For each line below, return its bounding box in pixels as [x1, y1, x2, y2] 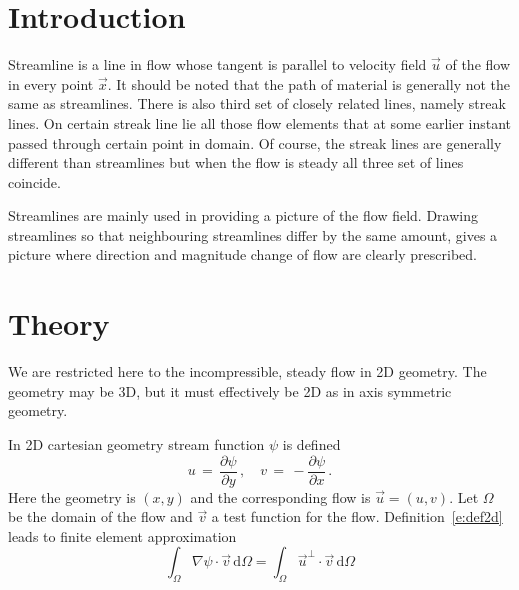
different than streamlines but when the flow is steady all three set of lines [8, 152, 464, 173]
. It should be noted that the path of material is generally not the [107, 73, 511, 94]
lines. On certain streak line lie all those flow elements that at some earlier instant [8, 112, 512, 133]
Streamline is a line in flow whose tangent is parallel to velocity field [8, 54, 427, 75]
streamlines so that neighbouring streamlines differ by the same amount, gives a [8, 224, 498, 245]
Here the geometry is [8, 486, 136, 507]
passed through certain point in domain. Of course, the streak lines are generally [8, 132, 502, 153]
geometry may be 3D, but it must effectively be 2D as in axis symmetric [8, 380, 452, 401]
